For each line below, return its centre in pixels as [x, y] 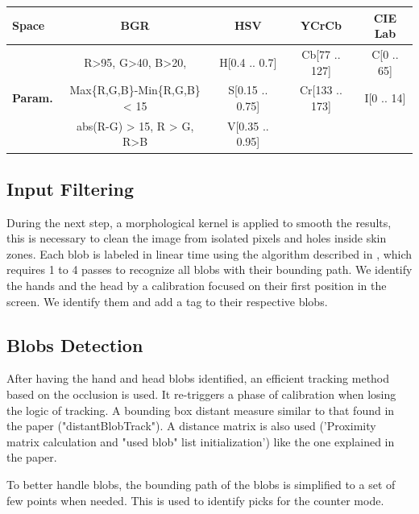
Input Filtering [71, 188]
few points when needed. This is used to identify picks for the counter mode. [195, 500]
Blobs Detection [75, 344]
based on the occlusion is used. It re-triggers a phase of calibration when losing [201, 394]
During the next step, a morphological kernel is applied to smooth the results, [199, 222]
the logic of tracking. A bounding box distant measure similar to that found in [201, 410]
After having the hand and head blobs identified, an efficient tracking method [198, 378]
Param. [33, 98]
